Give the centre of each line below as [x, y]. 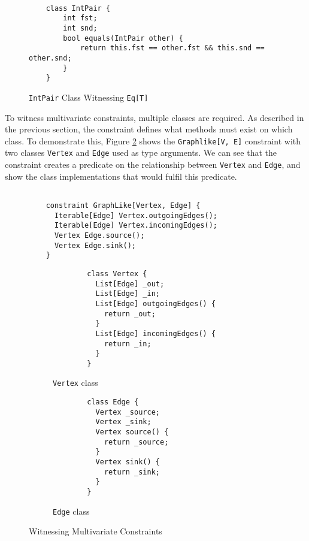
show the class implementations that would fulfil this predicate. [121, 176]
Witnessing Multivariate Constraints [96, 531]
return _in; [128, 344]
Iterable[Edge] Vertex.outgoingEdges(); [136, 215]
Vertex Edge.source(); [99, 235]
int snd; [80, 28]
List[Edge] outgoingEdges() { [156, 303]
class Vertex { [117, 273]
